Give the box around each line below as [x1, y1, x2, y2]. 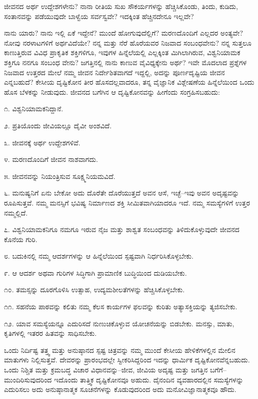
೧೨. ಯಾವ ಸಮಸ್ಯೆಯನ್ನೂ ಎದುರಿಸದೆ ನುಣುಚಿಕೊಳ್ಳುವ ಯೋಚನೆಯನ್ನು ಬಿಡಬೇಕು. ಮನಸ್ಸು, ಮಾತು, [4, 318, 234, 328]
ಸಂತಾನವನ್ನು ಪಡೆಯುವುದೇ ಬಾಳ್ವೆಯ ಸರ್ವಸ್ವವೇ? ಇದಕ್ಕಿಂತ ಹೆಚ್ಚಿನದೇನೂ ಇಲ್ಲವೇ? [4, 11, 194, 21]
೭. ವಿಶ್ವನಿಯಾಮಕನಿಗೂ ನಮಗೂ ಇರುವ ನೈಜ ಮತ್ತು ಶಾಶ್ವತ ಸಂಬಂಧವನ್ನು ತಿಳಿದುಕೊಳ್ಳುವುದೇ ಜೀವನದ [4, 224, 239, 235]
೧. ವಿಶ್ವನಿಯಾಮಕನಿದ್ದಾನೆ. [4, 103, 63, 114]
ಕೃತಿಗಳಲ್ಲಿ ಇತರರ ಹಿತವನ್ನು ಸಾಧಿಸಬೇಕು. [4, 328, 97, 338]
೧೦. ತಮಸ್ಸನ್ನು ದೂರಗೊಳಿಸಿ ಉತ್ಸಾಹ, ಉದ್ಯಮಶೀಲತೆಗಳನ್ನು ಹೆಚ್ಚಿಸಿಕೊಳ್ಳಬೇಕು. [4, 284, 185, 295]
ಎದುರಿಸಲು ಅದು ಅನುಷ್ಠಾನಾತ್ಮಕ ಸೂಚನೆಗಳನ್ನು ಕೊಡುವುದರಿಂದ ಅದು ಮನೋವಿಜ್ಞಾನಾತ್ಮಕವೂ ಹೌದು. [4, 384, 236, 394]
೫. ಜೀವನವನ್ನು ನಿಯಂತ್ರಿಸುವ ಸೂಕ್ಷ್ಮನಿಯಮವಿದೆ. [4, 170, 115, 181]
